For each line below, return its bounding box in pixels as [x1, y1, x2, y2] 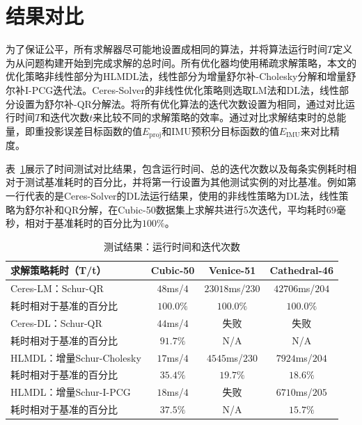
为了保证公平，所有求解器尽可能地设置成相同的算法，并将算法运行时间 [6, 42, 327, 56]
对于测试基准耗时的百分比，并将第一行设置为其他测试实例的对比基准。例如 [6, 175, 347, 189]
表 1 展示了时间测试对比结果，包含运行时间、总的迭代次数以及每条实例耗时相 [6, 161, 356, 175]
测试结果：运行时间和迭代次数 [103, 239, 240, 253]
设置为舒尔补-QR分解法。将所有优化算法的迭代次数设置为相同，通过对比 [15, 96, 345, 111]
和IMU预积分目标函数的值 [162, 123, 279, 138]
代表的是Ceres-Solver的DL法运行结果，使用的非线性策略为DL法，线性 [24, 188, 339, 202]
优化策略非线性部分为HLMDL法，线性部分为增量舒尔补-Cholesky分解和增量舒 [6, 69, 356, 83]
